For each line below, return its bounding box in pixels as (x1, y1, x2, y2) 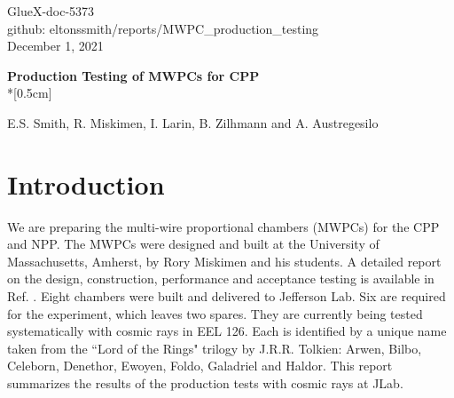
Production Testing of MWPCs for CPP (7, 66, 260, 84)
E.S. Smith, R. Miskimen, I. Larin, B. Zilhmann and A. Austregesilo (7, 113, 379, 131)
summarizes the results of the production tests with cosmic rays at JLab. (7, 374, 403, 393)
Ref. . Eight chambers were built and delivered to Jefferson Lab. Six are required (7, 287, 446, 306)
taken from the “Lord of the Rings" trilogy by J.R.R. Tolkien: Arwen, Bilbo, (7, 338, 422, 357)
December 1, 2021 (7, 36, 104, 55)
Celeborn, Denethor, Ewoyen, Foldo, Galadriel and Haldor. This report (7, 356, 393, 375)
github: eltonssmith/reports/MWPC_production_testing (7, 19, 319, 37)
